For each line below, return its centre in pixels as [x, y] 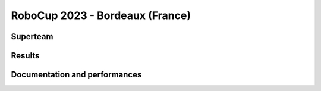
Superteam [32, 37]
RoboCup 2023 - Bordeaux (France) [101, 15]
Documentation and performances [76, 75]
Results [25, 56]
